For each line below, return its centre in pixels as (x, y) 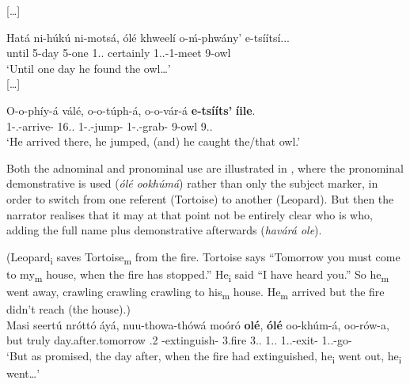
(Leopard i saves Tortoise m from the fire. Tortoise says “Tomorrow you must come (203, 257)
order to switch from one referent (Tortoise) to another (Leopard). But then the (200, 198)
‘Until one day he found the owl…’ (89, 68)
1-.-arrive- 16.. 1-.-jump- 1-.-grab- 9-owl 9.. (110, 125)
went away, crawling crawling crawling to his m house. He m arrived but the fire (196, 292)
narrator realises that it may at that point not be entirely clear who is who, (190, 214)
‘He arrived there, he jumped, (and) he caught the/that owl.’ (154, 141)
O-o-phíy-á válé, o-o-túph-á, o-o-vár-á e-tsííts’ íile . (131, 110)
